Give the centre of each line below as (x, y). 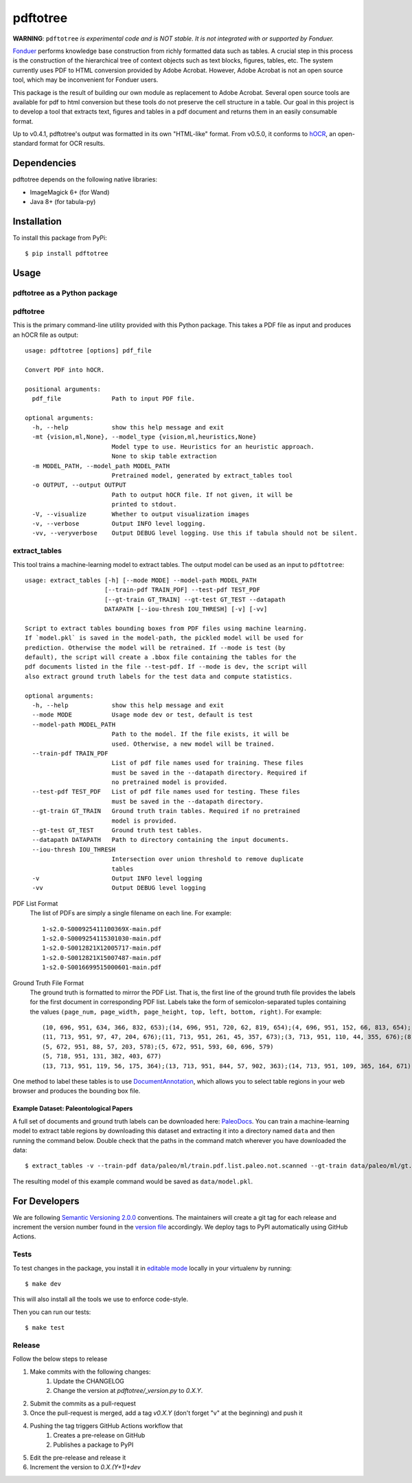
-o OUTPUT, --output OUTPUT (79, 485)
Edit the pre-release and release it (78, 1458)
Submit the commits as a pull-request (83, 1403)
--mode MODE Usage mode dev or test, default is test (142, 715)
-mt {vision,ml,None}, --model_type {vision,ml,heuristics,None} (144, 437)
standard (25, 144)
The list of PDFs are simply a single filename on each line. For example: (130, 913)
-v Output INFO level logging (117, 879)
